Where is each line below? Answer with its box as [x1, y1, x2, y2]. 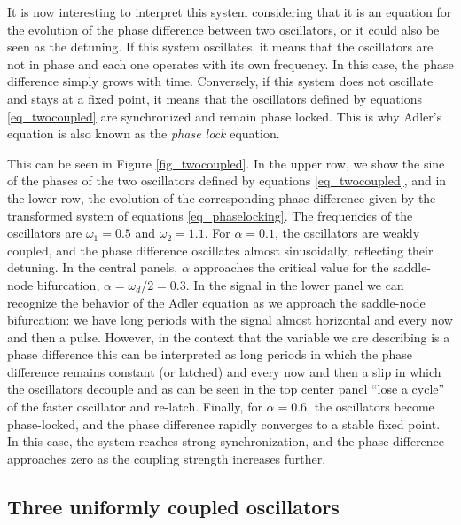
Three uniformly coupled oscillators [7, 492, 340, 520]
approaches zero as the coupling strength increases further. [7, 449, 326, 467]
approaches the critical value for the [193, 258, 389, 277]
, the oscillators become [307, 397, 434, 416]
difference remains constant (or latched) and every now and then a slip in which [7, 362, 441, 380]
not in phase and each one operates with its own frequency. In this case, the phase [7, 54, 454, 73]
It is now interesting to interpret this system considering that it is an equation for [7, 3, 452, 20]
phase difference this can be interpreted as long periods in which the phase [7, 345, 413, 364]
